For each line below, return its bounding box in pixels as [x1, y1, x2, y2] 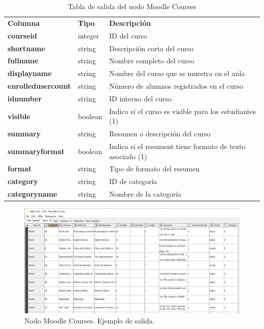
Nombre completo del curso [109, 55, 194, 66]
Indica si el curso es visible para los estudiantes [109, 105, 256, 116]
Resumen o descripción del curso [109, 128, 211, 139]
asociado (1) [109, 151, 147, 161]
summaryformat [8, 145, 65, 156]
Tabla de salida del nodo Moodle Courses [68, 1, 196, 11]
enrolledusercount [8, 81, 71, 91]
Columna [8, 17, 40, 28]
